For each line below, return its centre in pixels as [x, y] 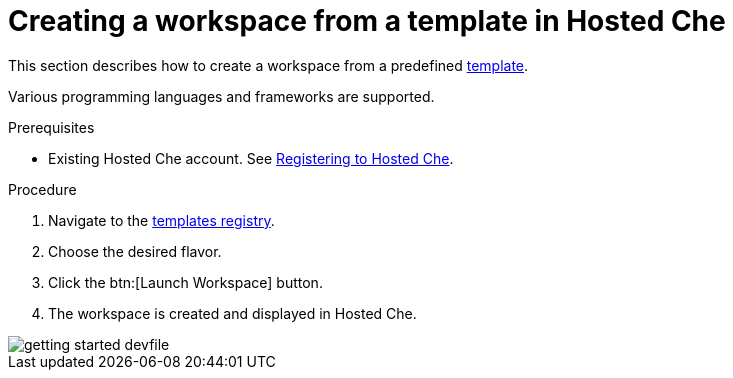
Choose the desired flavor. [135, 251]
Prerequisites [51, 127]
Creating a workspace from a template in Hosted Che [367, 21]
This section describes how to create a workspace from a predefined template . [268, 65]
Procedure [42, 189]
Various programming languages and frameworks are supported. [221, 96]
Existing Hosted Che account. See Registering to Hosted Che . [251, 158]
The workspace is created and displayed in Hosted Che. [232, 313]
